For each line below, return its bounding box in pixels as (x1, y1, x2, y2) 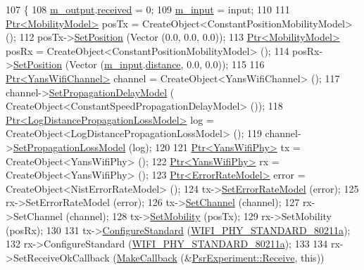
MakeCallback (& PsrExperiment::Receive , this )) (116, 250, 325, 264)
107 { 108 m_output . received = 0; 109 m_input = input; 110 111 (6, 2, 290, 16)
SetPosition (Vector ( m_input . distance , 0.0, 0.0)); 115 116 (13, 57, 265, 72)
